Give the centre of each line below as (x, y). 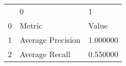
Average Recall (45, 54)
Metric (31, 25)
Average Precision (50, 40)
